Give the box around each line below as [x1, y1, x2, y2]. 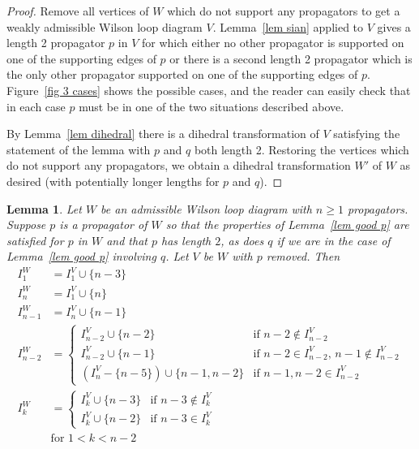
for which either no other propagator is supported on [141, 34, 404, 51]
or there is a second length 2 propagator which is [169, 50, 413, 67]
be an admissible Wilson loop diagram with [100, 200, 312, 217]
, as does [220, 231, 264, 248]
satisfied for [6, 231, 64, 248]
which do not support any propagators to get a [167, 2, 400, 19]
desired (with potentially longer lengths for [6, 172, 220, 189]
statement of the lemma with [6, 140, 151, 158]
